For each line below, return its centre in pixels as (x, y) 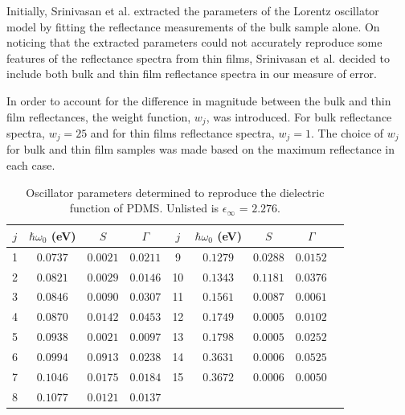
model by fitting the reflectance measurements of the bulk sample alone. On (193, 26)
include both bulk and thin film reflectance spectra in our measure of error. (192, 74)
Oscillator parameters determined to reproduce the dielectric (175, 192)
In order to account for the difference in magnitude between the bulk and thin (199, 100)
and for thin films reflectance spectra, (182, 133)
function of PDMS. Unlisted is (144, 208)
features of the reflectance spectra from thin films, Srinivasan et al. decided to (198, 58)
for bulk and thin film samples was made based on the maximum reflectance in (200, 149)
